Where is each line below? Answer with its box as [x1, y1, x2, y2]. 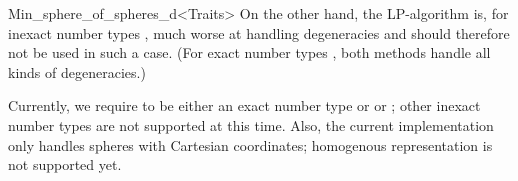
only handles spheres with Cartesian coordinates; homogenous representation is [8, 134, 493, 155]
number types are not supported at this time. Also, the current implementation [8, 114, 494, 135]
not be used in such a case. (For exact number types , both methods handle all [8, 42, 491, 63]
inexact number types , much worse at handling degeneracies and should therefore [8, 22, 510, 43]
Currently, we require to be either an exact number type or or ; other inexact [8, 95, 481, 116]
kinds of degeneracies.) [8, 61, 146, 82]
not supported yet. [8, 154, 122, 175]
